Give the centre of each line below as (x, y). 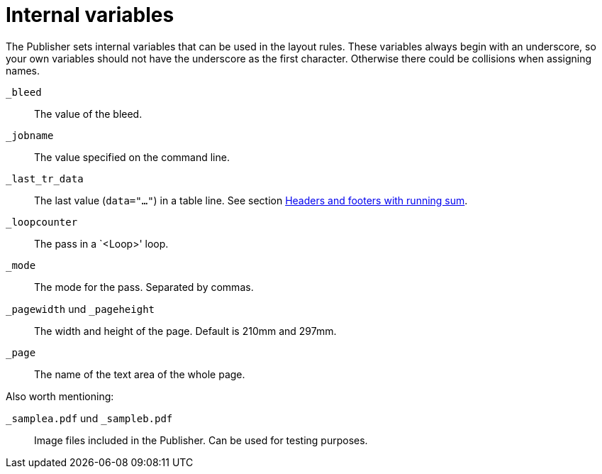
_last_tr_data (45, 178)
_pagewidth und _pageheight (80, 309)
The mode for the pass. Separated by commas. (144, 287)
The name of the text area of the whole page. (140, 374)
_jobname (30, 135)
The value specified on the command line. (132, 157)
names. (23, 70)
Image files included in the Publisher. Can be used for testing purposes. (201, 440)
